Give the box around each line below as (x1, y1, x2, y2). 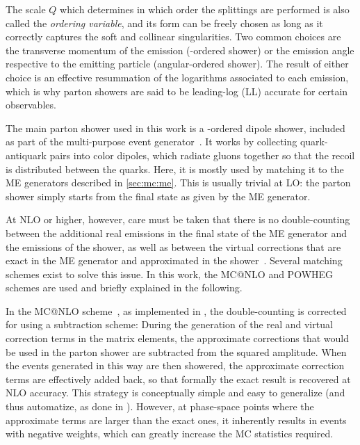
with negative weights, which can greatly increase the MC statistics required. (6, 426, 334, 441)
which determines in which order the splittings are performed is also (60, 2, 350, 16)
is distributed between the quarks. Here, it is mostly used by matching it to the (6, 161, 344, 176)
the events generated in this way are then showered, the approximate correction (6, 358, 345, 373)
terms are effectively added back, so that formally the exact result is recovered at (6, 371, 351, 386)
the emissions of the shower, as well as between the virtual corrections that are (6, 239, 341, 254)
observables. (6, 97, 56, 112)
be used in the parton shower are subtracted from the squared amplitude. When (6, 344, 347, 359)
